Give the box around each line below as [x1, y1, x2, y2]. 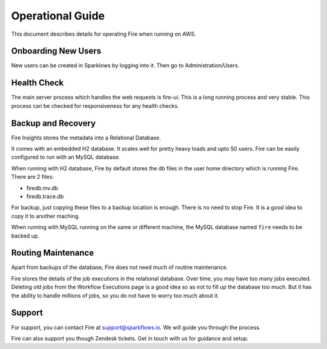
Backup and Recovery [11, 118, 96, 128]
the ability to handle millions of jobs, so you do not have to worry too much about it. [11, 291, 219, 299]
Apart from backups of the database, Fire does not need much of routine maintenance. [11, 264, 228, 271]
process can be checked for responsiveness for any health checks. [11, 102, 179, 109]
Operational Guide [11, 9, 105, 22]
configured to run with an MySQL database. [11, 153, 121, 161]
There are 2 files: [11, 173, 54, 181]
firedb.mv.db [26, 184, 59, 191]
